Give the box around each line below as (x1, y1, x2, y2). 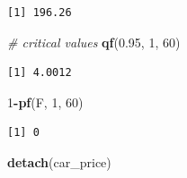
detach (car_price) (7, 152, 111, 171)
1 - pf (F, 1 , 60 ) (7, 92, 84, 111)
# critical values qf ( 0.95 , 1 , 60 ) (7, 32, 181, 51)
